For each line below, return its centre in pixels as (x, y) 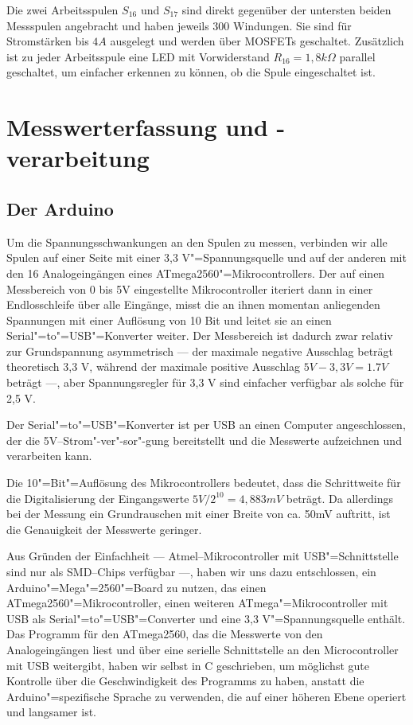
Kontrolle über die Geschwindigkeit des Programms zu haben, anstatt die (185, 681)
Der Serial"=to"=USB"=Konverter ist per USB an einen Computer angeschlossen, (206, 425)
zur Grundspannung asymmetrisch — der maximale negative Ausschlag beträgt (200, 351)
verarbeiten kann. (49, 456)
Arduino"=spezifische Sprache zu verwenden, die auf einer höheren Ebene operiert (206, 696)
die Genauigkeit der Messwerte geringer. (104, 529)
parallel (357, 56)
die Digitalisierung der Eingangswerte (98, 498)
